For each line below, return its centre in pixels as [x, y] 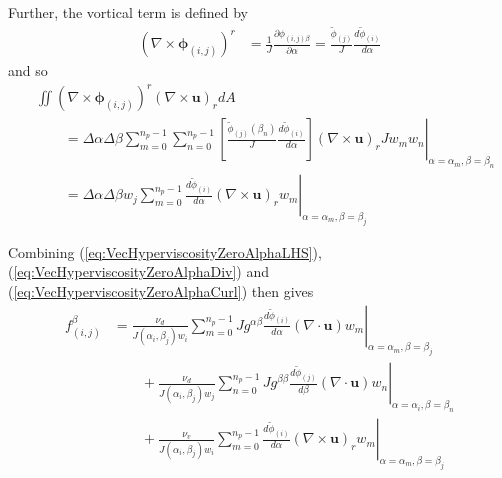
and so [28, 70]
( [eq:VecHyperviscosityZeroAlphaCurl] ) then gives [161, 291]
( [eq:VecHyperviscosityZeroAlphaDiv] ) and [139, 271]
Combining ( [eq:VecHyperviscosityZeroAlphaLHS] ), [165, 251]
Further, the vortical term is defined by [128, 12]
